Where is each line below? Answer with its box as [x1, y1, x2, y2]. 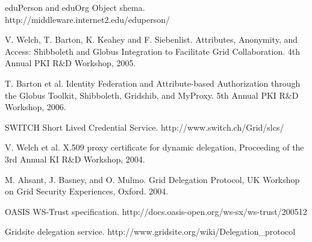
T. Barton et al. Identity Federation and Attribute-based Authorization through [5, 76, 301, 89]
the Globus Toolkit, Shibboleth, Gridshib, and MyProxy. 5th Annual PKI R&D [5, 88, 299, 101]
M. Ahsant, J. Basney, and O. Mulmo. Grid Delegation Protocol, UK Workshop [5, 173, 300, 185]
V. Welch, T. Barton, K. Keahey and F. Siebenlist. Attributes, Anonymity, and [5, 33, 298, 46]
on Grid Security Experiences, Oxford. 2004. [5, 185, 169, 197]
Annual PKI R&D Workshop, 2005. [5, 57, 136, 69]
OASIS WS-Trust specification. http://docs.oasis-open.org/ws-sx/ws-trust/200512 [5, 205, 307, 217]
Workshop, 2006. [5, 101, 66, 113]
